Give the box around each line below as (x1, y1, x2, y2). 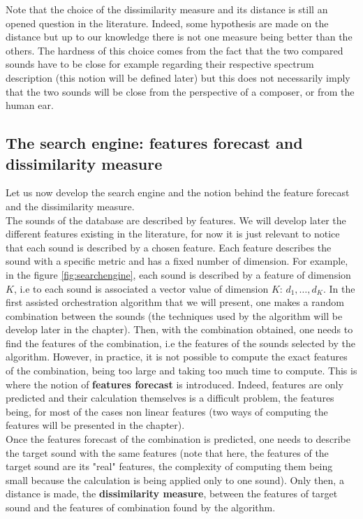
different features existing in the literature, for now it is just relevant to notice (6, 226, 340, 241)
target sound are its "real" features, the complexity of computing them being (6, 459, 333, 474)
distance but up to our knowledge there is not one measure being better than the (6, 29, 353, 44)
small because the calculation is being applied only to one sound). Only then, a (6, 472, 344, 487)
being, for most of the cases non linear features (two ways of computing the (6, 404, 328, 418)
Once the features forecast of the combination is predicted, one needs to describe (6, 432, 351, 446)
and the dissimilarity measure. (6, 198, 135, 213)
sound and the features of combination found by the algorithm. (6, 500, 276, 514)
